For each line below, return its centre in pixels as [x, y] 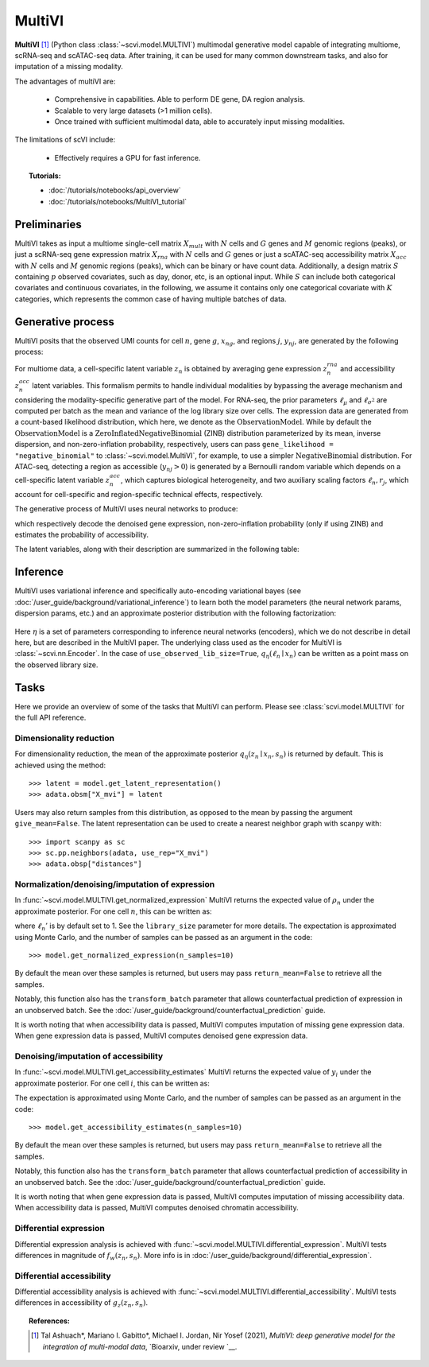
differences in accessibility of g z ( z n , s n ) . [81, 1304]
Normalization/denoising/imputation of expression [115, 884]
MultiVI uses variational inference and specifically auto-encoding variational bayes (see [158, 591]
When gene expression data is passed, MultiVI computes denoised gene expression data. [161, 1036]
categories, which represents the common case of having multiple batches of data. [151, 299]
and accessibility [368, 369]
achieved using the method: [60, 765]
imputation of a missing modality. [69, 67]
